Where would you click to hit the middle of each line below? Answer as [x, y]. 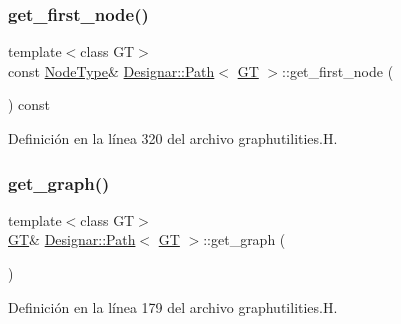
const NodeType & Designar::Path [111, 70]
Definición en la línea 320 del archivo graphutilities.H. [173, 138]
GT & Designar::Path [72, 239]
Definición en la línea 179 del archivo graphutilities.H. [173, 306]
